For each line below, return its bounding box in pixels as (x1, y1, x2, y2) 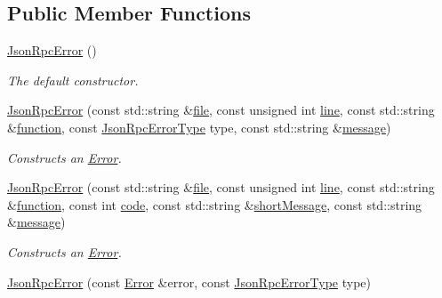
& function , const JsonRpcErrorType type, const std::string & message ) (7, 117, 391, 136)
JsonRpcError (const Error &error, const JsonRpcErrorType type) (7, 272, 372, 291)
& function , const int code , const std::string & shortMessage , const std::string (7, 195, 422, 213)
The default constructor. (7, 70, 139, 89)
